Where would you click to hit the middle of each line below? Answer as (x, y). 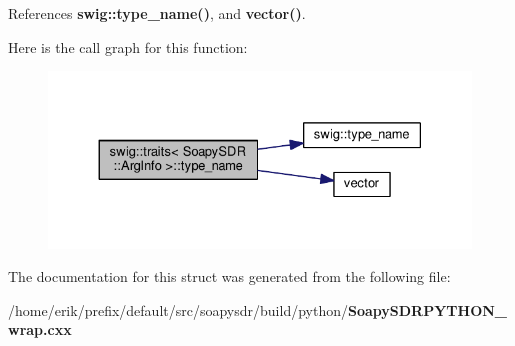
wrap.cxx (40, 329)
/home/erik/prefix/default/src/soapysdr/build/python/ (178, 309)
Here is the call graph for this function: (128, 46)
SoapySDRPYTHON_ (427, 309)
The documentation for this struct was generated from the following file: (229, 276)
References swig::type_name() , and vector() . (157, 13)
